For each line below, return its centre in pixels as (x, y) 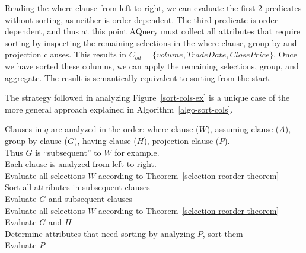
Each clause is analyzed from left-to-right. (81, 164)
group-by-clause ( (36, 140)
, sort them (223, 233)
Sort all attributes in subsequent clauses (77, 187)
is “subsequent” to (68, 152)
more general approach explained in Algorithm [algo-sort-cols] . (119, 109)
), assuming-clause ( (243, 129)
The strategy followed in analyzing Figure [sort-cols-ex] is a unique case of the (147, 97)
